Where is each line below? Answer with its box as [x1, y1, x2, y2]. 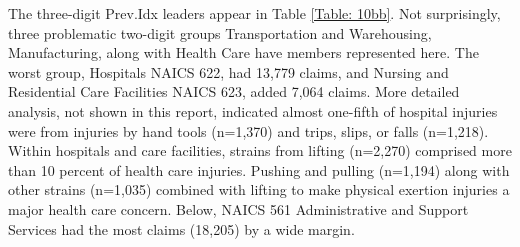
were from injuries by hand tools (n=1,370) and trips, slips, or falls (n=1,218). [8, 120, 489, 141]
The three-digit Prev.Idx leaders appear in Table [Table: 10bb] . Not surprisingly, [8, 3, 501, 23]
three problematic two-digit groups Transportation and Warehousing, [8, 22, 432, 43]
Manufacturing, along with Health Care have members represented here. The [8, 42, 479, 63]
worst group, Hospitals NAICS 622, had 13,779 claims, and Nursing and [8, 61, 449, 82]
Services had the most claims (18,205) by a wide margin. [8, 218, 355, 239]
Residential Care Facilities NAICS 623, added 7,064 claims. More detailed [8, 81, 460, 102]
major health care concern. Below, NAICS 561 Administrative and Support [8, 198, 469, 219]
